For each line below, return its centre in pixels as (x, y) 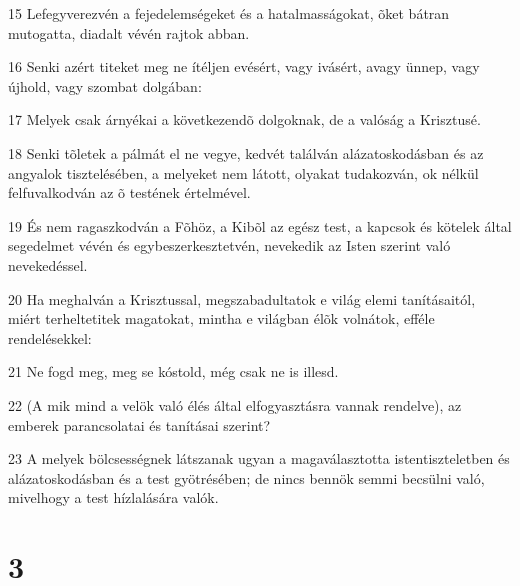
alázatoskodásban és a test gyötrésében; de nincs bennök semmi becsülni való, (246, 477)
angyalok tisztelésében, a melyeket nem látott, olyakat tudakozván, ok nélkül (243, 172)
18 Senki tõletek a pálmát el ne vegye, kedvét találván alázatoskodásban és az (246, 152)
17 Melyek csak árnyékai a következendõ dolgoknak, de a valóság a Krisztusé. (244, 119)
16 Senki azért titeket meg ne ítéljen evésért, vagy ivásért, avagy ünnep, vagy (244, 66)
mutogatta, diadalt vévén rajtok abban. (129, 32)
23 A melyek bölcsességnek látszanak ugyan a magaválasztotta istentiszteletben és (259, 458)
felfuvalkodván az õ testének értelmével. (129, 192)
